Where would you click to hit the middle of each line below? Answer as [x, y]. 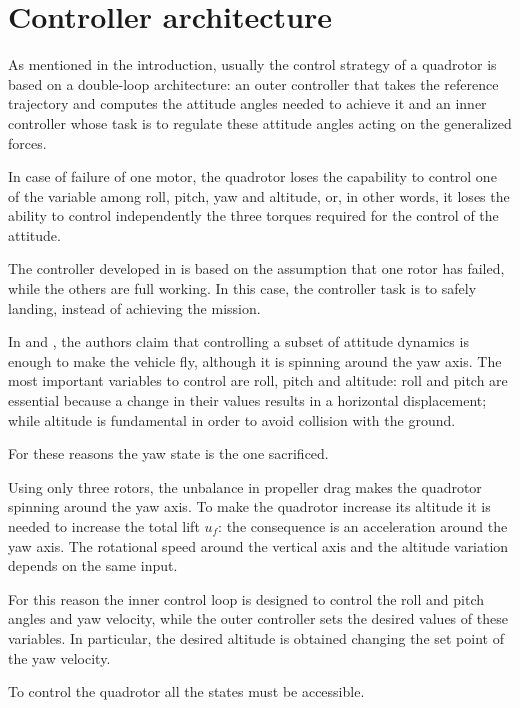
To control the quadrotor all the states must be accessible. [186, 691]
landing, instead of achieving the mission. [134, 307]
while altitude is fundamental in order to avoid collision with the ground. [232, 419]
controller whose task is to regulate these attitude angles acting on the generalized [260, 122]
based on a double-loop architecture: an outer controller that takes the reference [253, 83]
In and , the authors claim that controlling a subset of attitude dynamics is [238, 341]
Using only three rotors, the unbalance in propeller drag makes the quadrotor [245, 486]
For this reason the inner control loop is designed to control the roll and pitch [246, 598]
